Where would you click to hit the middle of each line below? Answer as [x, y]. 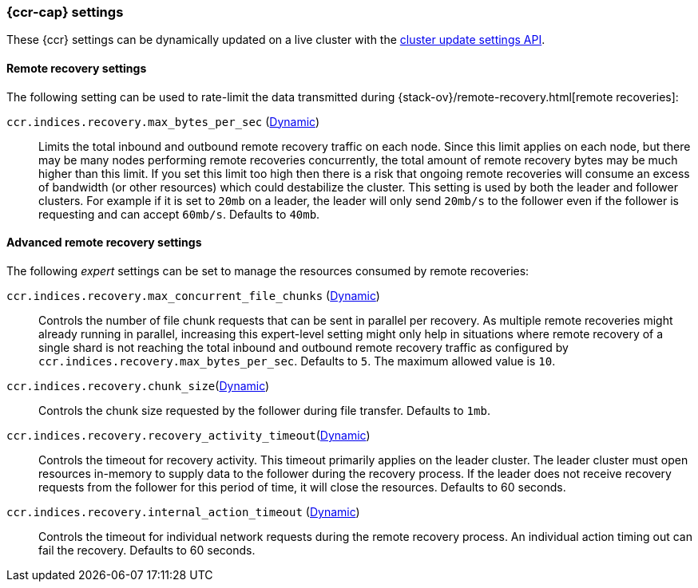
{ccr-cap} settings [65, 12]
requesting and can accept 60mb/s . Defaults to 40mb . [179, 214]
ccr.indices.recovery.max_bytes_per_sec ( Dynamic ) [163, 121]
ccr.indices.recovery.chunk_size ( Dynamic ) [138, 385]
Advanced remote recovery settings [104, 243]
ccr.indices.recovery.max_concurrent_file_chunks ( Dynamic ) [193, 295]
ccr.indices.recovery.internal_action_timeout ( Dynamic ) [183, 511]
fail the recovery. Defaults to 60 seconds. [147, 550]
